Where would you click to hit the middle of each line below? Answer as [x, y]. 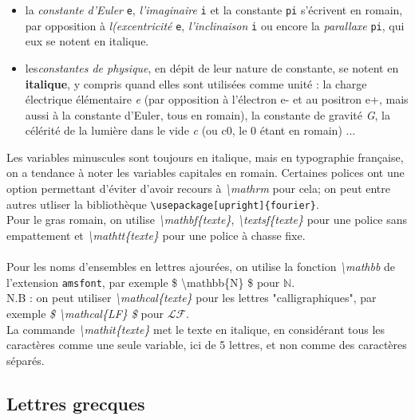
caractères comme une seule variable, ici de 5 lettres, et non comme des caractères [207, 345]
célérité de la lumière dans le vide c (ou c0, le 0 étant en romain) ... [190, 130]
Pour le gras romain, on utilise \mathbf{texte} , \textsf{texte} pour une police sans [207, 220]
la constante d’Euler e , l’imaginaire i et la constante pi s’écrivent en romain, [214, 10]
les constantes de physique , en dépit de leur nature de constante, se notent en [212, 67]
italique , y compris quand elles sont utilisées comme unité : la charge [196, 83]
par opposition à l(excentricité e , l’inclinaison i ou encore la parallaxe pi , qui [215, 25]
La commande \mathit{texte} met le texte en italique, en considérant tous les [196, 329]
